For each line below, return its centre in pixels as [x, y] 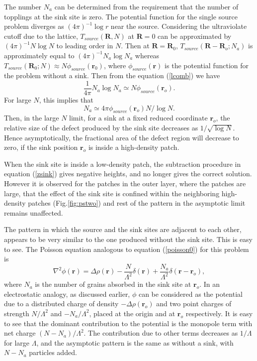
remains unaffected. [34, 212]
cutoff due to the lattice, [41, 36]
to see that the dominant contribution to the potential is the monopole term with [128, 323]
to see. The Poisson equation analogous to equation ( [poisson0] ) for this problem [127, 249]
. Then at [135, 46]
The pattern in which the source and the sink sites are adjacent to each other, [123, 229]
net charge [20, 333]
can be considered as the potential [190, 294]
